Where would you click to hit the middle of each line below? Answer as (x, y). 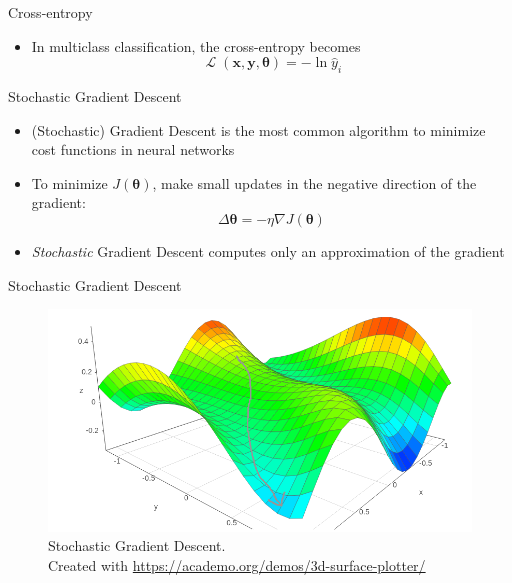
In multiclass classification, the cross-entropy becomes (196, 45)
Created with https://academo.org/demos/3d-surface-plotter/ (237, 564)
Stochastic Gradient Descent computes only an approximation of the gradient (268, 250)
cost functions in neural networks (133, 149)
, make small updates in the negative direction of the (314, 182)
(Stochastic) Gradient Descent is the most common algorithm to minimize (258, 129)
